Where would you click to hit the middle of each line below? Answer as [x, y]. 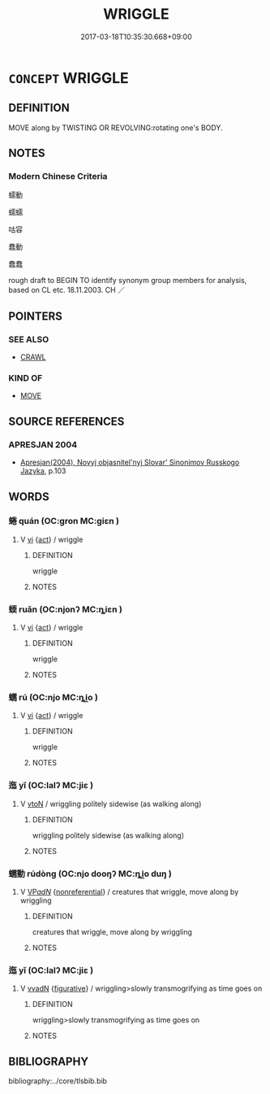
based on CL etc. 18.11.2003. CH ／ [67, 290]
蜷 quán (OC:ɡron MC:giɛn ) [64, 521]
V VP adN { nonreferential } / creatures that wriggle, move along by [129, 891]
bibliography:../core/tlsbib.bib [58, 1081]
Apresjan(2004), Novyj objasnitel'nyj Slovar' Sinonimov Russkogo [130, 462]
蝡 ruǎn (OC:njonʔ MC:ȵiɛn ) [66, 609]
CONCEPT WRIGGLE [69, 78]
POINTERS [36, 316]
